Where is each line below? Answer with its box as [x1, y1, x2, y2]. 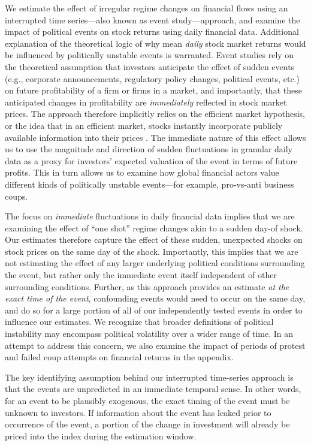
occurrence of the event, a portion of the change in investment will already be [5, 418, 290, 430]
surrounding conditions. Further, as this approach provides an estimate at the [5, 280, 289, 293]
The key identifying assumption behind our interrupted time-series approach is [5, 370, 294, 383]
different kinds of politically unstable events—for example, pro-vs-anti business [5, 177, 294, 190]
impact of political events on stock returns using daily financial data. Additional [5, 25, 299, 38]
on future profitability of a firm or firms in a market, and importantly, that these [5, 84, 302, 97]
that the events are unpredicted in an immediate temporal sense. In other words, [5, 382, 301, 395]
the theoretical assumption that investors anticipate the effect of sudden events [5, 60, 295, 73]
